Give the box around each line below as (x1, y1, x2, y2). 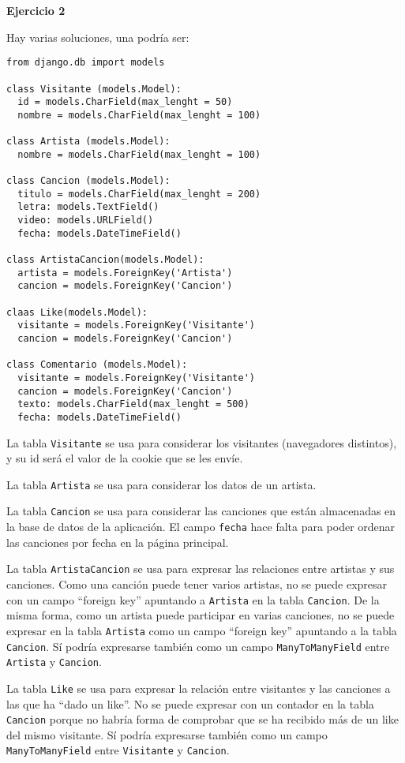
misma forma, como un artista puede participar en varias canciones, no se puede (6, 607, 395, 623)
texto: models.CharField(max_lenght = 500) (17, 398, 249, 410)
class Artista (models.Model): (6, 136, 171, 148)
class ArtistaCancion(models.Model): (6, 254, 204, 266)
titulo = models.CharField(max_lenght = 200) (17, 188, 261, 200)
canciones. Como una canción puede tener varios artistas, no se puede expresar (6, 576, 388, 593)
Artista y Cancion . (6, 653, 102, 670)
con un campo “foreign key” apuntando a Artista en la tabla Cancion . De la (6, 591, 380, 608)
